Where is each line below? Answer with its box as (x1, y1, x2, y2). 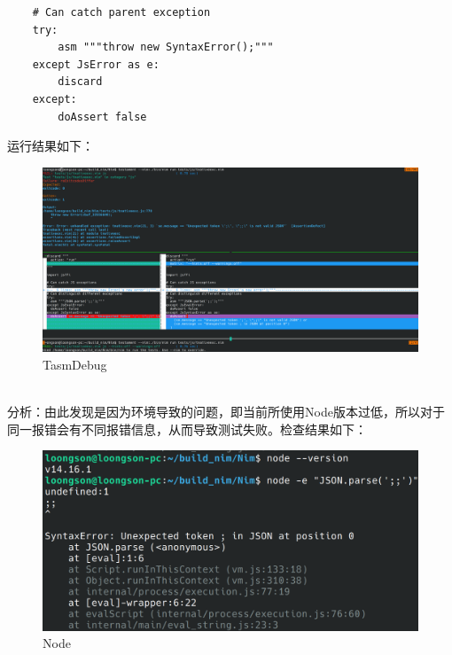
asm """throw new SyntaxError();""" (58, 41, 274, 54)
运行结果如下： (7, 136, 94, 155)
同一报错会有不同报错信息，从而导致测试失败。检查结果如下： (7, 419, 367, 438)
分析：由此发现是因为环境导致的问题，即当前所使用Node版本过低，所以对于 (7, 402, 445, 421)
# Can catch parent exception (32, 6, 211, 19)
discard (58, 75, 103, 89)
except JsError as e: (32, 58, 160, 71)
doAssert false (58, 110, 147, 123)
